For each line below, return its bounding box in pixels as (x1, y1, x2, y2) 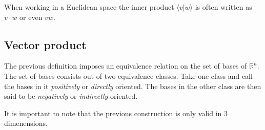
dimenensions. (4, 118, 48, 128)
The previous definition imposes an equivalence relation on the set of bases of (4, 60, 247, 71)
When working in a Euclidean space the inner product (4, 2, 174, 12)
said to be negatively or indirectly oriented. (4, 91, 138, 101)
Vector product (4, 36, 87, 52)
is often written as (195, 2, 252, 12)
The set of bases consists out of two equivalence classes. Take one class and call (4, 70, 253, 81)
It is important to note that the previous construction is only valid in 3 (4, 107, 228, 118)
